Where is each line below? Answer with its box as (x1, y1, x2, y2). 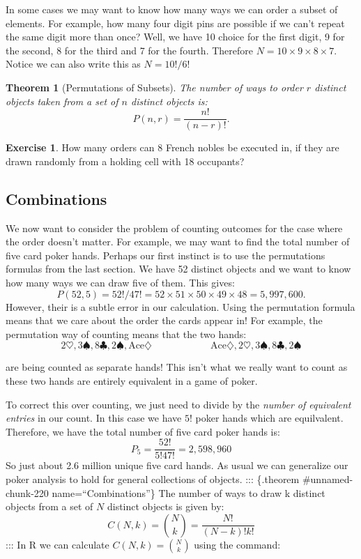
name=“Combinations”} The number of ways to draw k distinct (52, 485, 325, 500)
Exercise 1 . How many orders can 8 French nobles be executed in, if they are (6, 140, 339, 155)
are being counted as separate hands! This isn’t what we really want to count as (6, 360, 348, 374)
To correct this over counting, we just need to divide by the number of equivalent (6, 397, 351, 411)
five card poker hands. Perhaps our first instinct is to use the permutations (6, 247, 325, 262)
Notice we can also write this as (6, 56, 141, 71)
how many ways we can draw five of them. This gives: (6, 275, 235, 289)
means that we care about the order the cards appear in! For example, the (6, 313, 323, 328)
